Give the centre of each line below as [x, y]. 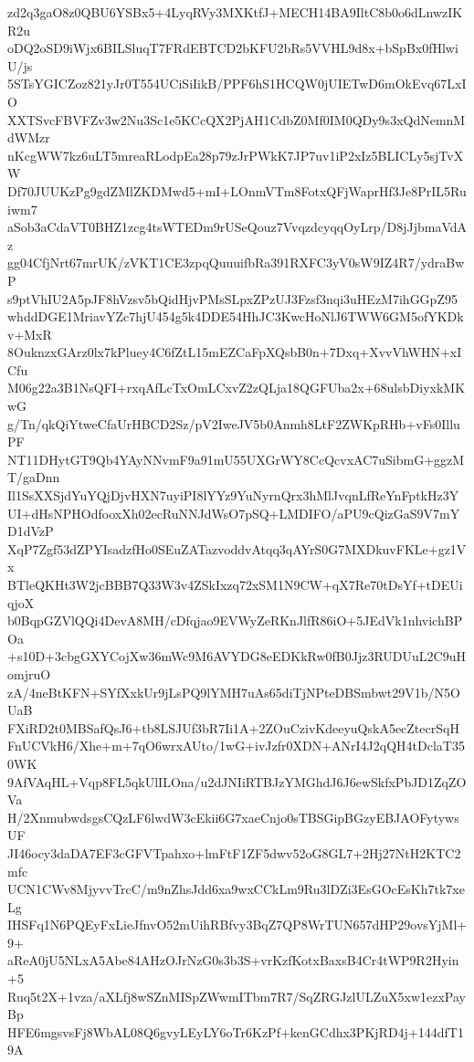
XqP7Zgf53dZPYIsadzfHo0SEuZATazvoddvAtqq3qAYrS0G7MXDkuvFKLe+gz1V [237, 548]
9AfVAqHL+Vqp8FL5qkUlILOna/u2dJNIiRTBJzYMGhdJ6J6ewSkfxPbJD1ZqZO [237, 781]
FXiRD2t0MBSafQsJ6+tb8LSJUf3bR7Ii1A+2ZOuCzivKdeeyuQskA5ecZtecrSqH [233, 727]
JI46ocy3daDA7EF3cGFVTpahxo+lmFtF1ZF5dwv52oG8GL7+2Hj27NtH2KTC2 [234, 852]
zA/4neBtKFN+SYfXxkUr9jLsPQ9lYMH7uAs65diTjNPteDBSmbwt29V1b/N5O [234, 692]
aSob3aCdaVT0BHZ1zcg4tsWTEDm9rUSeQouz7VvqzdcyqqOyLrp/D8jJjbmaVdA [237, 227]
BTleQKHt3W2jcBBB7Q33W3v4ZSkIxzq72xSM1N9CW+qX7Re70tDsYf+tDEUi [235, 584]
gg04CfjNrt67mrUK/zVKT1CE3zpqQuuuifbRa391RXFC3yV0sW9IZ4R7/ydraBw [236, 263]
